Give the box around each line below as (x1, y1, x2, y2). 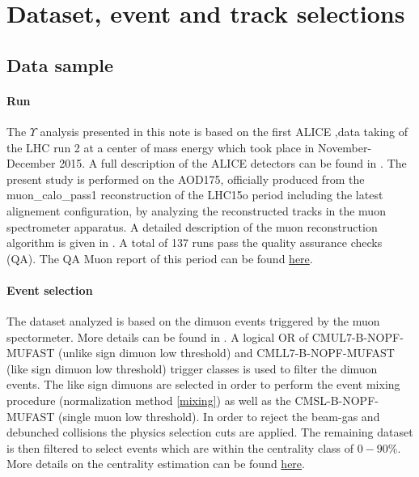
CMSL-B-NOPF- (294, 392, 379, 409)
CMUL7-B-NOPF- (311, 328, 404, 345)
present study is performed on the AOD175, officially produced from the (6, 170, 365, 187)
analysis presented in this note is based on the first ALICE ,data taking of (40, 122, 408, 139)
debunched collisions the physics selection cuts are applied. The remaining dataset (6, 424, 413, 441)
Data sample (6, 52, 114, 77)
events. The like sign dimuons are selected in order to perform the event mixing (6, 376, 400, 393)
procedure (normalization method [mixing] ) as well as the (6, 392, 291, 409)
